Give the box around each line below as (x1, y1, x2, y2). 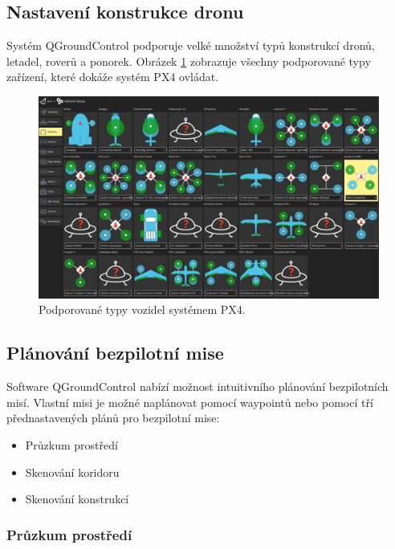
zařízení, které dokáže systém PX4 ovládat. (6, 68, 219, 85)
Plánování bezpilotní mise (6, 340, 224, 365)
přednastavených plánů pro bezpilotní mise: (6, 409, 220, 426)
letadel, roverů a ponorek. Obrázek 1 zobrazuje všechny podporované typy (6, 52, 371, 69)
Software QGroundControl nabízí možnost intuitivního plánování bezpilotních (6, 378, 389, 395)
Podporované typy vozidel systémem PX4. (39, 301, 246, 318)
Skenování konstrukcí (25, 490, 129, 507)
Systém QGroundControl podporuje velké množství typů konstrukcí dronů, (6, 37, 375, 54)
